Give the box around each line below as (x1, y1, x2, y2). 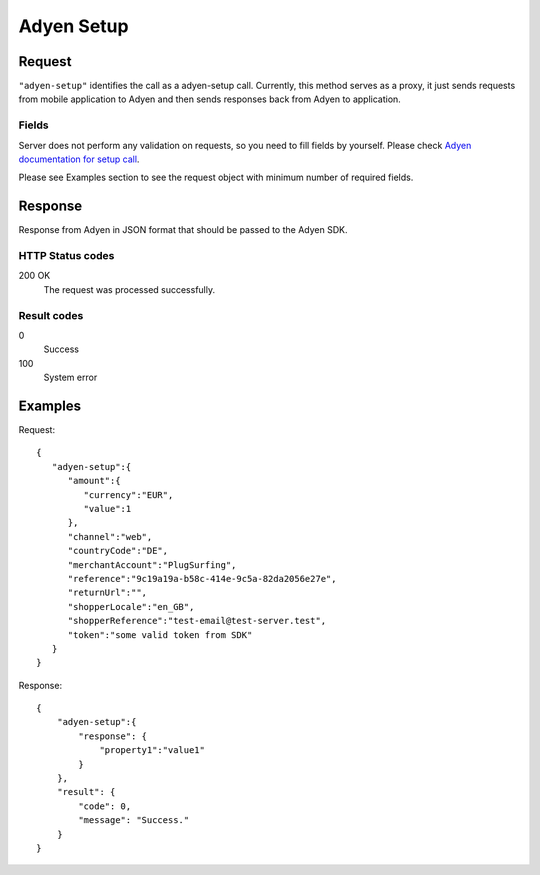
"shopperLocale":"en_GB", (67, 601, 195, 612)
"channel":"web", (67, 531, 153, 542)
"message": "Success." (78, 815, 190, 826)
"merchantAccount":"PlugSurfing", (67, 559, 237, 570)
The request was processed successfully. (43, 283, 215, 295)
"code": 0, (78, 800, 132, 812)
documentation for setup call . (18, 153, 140, 165)
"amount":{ (67, 475, 121, 487)
